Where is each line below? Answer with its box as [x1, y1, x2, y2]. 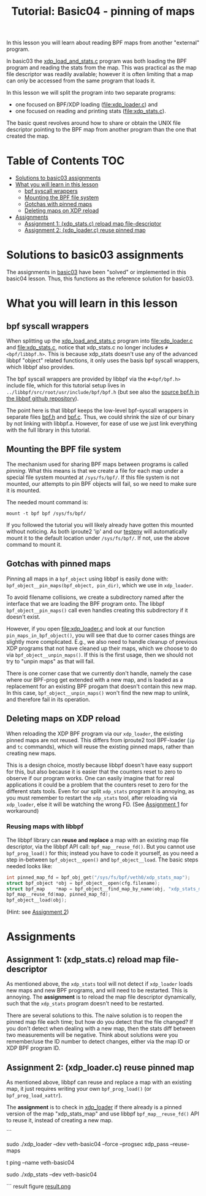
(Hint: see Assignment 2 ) [6, 908, 69, 916]
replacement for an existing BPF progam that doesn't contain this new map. [6, 683, 197, 690]
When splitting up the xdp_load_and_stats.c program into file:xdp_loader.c [6, 337, 193, 345]
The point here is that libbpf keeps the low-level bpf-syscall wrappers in [6, 407, 188, 414]
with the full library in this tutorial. [6, 426, 91, 434]
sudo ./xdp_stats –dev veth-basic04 [6, 1170, 97, 1178]
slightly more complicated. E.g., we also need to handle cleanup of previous [6, 638, 198, 645]
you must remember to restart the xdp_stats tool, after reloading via [6, 794, 178, 801]
